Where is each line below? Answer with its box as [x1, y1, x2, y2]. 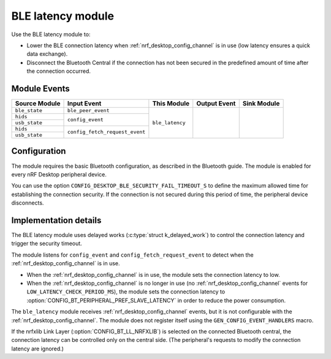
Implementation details [11, 215, 102, 225]
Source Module [15, 99, 61, 108]
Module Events [11, 83, 70, 94]
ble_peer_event [67, 107, 110, 114]
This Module [152, 99, 190, 108]
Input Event [67, 99, 102, 108]
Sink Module [242, 99, 280, 108]
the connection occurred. [26, 67, 91, 75]
